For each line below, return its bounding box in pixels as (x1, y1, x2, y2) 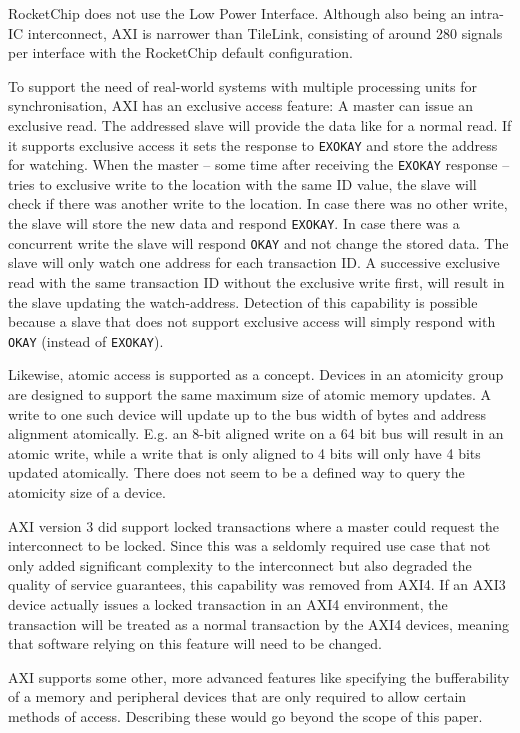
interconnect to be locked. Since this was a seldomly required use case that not (8, 535, 491, 556)
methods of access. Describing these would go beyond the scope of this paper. (8, 705, 483, 726)
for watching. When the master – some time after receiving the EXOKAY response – (8, 154, 510, 175)
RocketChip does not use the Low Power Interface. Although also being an (8, 3, 466, 23)
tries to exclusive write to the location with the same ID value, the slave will (8, 173, 477, 194)
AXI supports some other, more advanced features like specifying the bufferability (8, 666, 510, 687)
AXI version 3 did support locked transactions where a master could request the (8, 515, 500, 536)
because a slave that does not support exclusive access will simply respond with (8, 311, 496, 332)
